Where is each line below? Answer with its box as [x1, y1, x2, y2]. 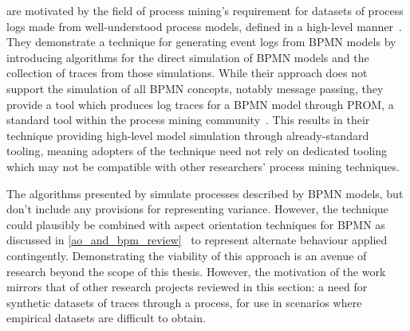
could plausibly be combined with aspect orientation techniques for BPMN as [6, 216, 385, 232]
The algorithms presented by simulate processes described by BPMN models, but [6, 185, 404, 201]
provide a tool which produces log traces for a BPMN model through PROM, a [6, 95, 394, 112]
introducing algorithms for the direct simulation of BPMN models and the [6, 49, 369, 65]
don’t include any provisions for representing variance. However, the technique [6, 201, 388, 217]
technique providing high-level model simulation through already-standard [6, 127, 369, 143]
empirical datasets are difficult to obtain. [6, 310, 206, 326]
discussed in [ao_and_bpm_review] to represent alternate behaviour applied [6, 232, 388, 248]
